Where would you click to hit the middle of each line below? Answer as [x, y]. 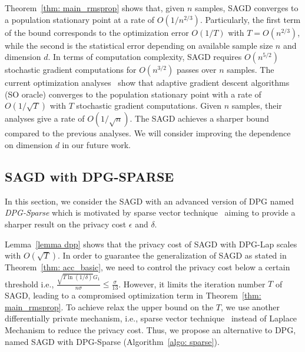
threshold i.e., [29, 284]
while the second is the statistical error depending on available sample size [139, 45]
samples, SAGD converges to [246, 8]
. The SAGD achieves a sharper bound [199, 118]
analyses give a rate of [45, 118]
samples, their [257, 105]
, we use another [251, 306]
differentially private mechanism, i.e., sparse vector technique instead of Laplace [151, 318]
